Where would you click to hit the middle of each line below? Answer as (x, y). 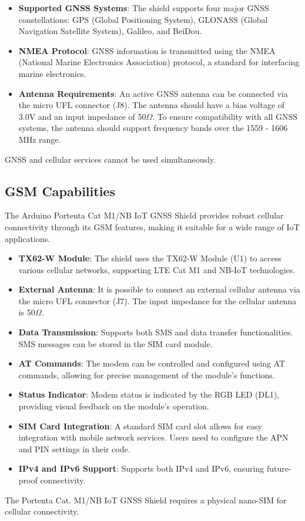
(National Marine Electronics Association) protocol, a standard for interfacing (159, 62)
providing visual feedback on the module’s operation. (114, 406)
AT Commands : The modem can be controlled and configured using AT (152, 363)
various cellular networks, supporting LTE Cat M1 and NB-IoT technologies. (157, 269)
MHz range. (40, 139)
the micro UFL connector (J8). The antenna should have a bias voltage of (152, 105)
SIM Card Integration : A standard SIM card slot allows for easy (140, 426)
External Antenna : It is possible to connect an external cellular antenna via (159, 289)
